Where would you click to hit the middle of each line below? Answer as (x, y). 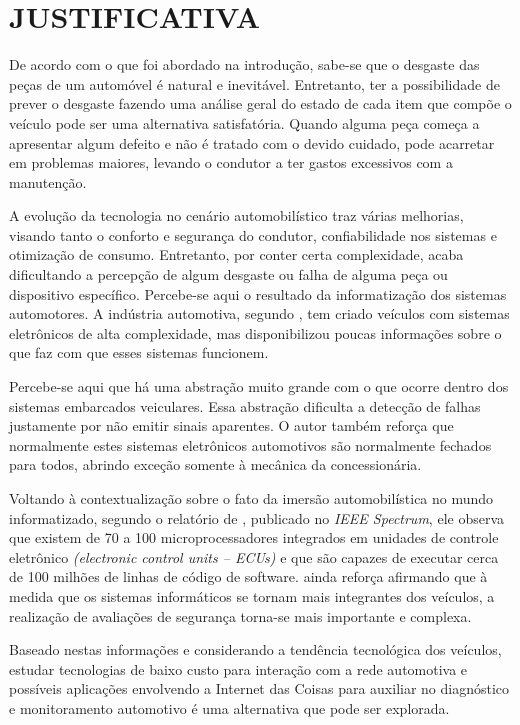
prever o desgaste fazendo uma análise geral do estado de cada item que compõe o (260, 103)
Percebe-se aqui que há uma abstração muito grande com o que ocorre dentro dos (259, 386)
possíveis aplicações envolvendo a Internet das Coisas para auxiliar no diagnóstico (259, 688)
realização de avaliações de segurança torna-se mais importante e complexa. (240, 615)
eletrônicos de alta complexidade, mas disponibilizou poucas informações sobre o (255, 332)
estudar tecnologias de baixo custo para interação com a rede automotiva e (238, 668)
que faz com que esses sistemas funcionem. (139, 352)
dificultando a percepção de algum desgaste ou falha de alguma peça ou (228, 274)
